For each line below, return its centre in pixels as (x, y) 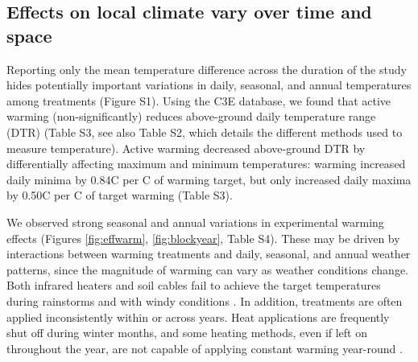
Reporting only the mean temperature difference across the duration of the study (207, 69)
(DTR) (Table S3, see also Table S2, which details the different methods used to (205, 132)
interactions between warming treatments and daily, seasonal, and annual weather (209, 254)
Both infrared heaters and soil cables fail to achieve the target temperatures (194, 285)
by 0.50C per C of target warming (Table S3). (120, 195)
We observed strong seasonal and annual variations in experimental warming (195, 222)
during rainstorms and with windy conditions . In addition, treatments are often (205, 300)
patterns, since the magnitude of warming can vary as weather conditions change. (207, 269)
